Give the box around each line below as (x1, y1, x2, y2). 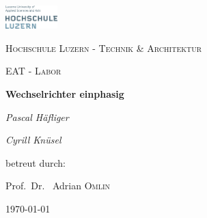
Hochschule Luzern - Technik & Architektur (5, 40, 202, 55)
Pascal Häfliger (5, 109, 69, 124)
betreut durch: (5, 155, 66, 169)
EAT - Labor (5, 64, 61, 78)
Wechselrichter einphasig (5, 87, 124, 101)
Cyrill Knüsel (5, 133, 61, 147)
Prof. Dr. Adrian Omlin (5, 178, 111, 193)
